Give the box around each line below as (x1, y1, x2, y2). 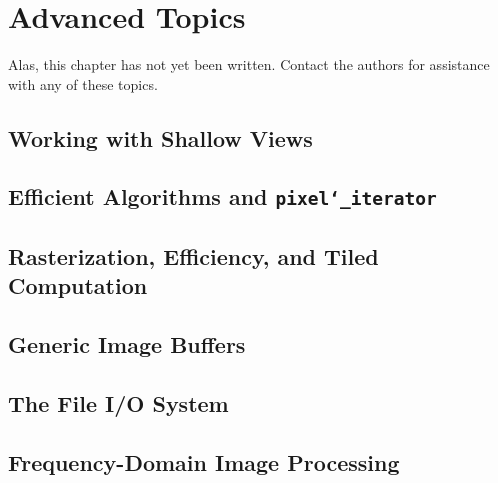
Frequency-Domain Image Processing (8, 446, 400, 477)
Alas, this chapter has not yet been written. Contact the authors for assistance (8, 54, 490, 75)
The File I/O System (8, 387, 229, 418)
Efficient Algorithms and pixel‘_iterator (8, 181, 437, 212)
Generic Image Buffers (8, 329, 246, 360)
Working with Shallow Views (8, 122, 313, 153)
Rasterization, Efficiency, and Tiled (8, 240, 379, 271)
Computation (8, 270, 148, 301)
